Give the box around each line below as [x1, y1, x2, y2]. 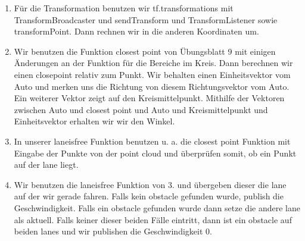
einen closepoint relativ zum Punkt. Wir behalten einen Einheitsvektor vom [14, 68, 291, 80]
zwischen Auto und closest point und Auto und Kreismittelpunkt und [14, 103, 268, 115]
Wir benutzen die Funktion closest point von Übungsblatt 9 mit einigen [14, 45, 276, 57]
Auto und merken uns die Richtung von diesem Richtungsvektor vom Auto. [14, 80, 290, 92]
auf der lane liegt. [14, 158, 79, 171]
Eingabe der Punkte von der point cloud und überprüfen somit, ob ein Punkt [14, 146, 297, 159]
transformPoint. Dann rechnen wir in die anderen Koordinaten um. [14, 25, 259, 37]
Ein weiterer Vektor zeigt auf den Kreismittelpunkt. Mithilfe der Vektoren [14, 92, 285, 104]
